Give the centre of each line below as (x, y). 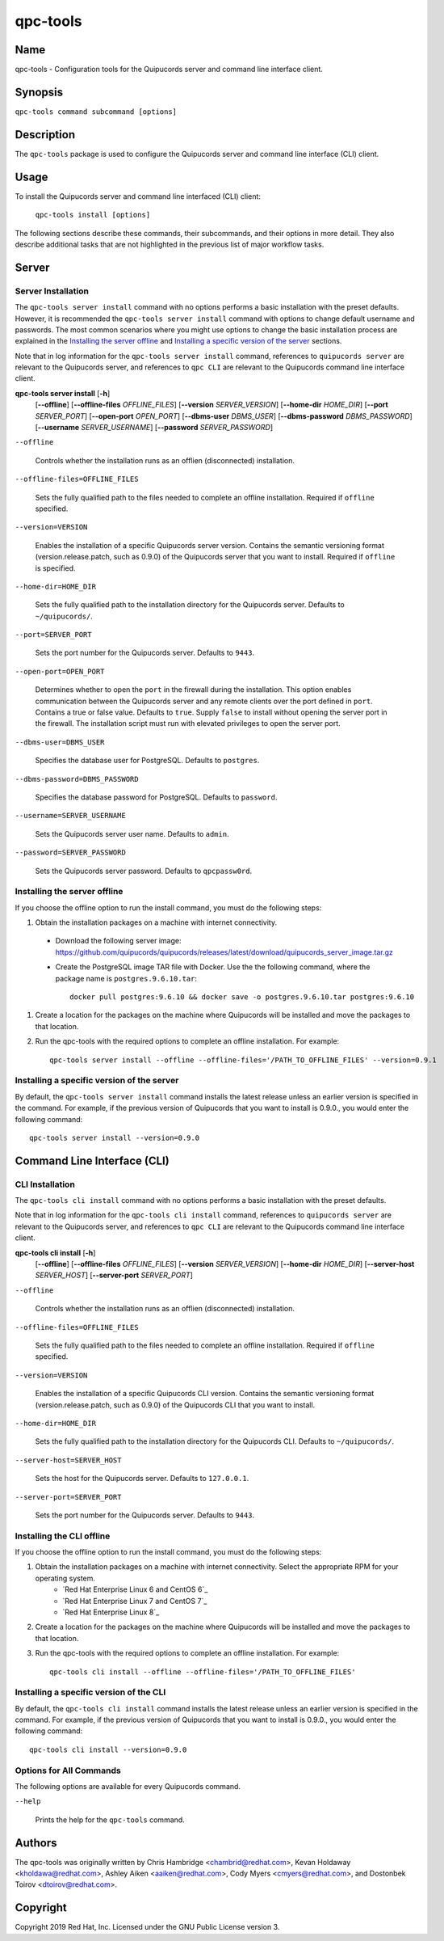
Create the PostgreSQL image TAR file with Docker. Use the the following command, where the (213, 967)
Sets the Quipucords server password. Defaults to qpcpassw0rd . (144, 871)
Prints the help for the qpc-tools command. (110, 1820)
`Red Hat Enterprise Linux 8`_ (111, 1612)
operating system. (65, 1578)
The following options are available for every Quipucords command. (128, 1786)
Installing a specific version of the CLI (90, 1692)
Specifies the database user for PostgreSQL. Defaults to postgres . (147, 761)
